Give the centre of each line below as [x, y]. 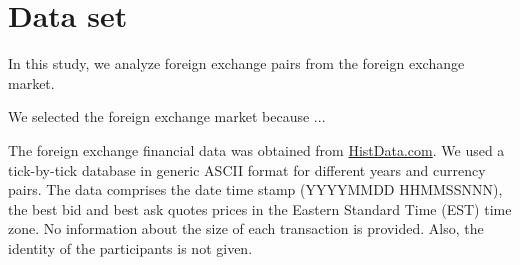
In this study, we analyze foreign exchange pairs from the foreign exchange [236, 63]
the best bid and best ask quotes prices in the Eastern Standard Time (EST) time [260, 208]
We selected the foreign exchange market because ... [167, 116]
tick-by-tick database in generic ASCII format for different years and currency [247, 169]
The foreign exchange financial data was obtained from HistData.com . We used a [256, 149]
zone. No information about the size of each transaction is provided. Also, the [246, 228]
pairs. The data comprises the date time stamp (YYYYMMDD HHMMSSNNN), [255, 189]
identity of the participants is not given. [130, 247]
